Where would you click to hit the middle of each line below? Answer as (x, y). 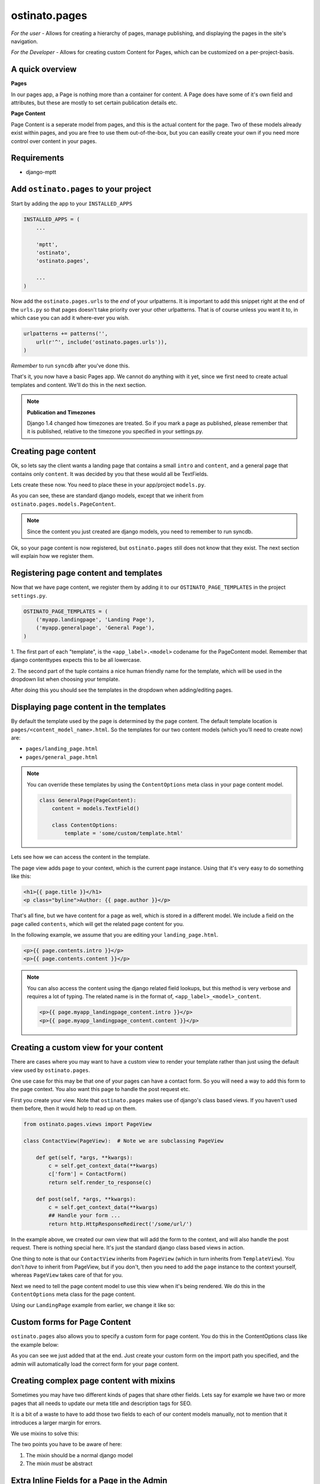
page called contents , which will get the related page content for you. (97, 924)
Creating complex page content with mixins (93, 1381)
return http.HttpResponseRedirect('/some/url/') (120, 1224)
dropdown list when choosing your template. (65, 679)
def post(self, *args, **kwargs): (86, 1199)
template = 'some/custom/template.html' (124, 833)
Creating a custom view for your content (87, 1048)
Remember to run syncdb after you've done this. (70, 366)
